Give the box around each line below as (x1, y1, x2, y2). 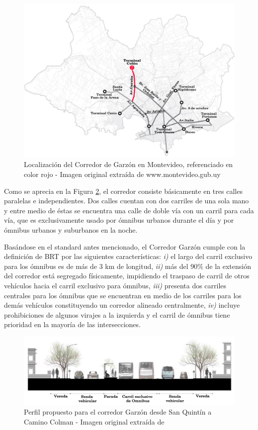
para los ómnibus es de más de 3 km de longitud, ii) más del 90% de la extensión (4, 260, 251, 271)
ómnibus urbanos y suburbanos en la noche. (4, 225, 138, 235)
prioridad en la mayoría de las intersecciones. (4, 319, 141, 330)
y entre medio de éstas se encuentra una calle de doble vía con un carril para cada (4, 205, 254, 215)
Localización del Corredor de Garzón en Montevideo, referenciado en (24, 159, 233, 170)
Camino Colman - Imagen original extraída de (24, 417, 165, 427)
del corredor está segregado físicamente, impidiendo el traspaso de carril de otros (4, 270, 250, 281)
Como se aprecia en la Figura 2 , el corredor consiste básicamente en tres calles (4, 185, 243, 196)
